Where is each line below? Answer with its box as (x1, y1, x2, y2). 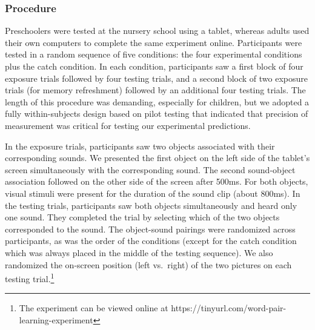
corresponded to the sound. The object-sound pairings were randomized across (5, 222, 296, 235)
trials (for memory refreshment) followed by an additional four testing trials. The (5, 84, 306, 96)
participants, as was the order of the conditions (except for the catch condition (5, 234, 297, 247)
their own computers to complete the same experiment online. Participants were (5, 36, 302, 48)
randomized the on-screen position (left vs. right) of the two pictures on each (5, 258, 292, 271)
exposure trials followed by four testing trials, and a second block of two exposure (5, 71, 308, 84)
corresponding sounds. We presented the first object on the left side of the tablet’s (5, 151, 310, 164)
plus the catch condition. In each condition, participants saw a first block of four (5, 60, 303, 72)
